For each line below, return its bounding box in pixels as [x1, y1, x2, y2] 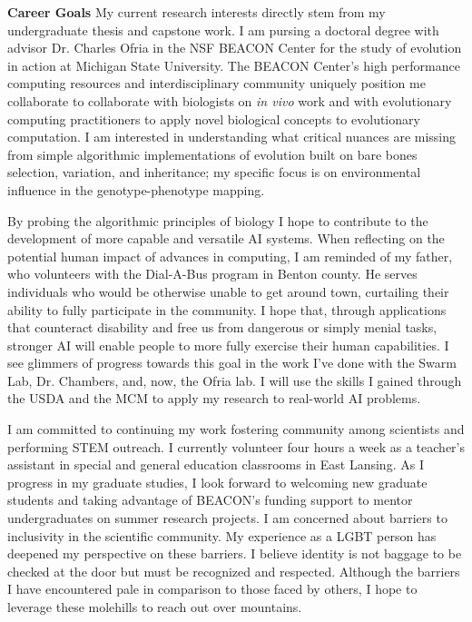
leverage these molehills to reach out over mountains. [7, 597, 302, 616]
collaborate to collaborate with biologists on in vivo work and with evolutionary [7, 91, 452, 110]
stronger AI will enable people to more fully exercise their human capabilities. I [7, 335, 449, 354]
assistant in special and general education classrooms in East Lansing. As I [7, 455, 424, 474]
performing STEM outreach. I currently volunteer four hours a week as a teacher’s [7, 437, 465, 456]
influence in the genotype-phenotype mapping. [7, 180, 265, 199]
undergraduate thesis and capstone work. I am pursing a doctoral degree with [7, 20, 439, 39]
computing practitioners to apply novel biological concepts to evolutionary [7, 109, 420, 128]
